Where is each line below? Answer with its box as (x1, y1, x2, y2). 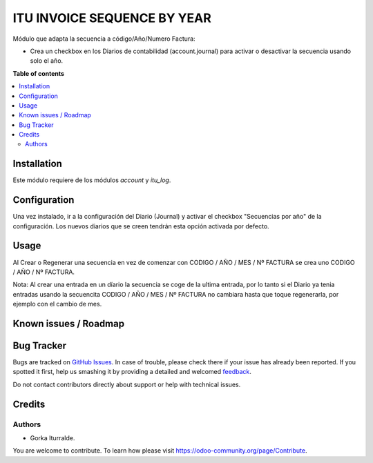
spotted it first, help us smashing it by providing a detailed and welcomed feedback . (12, 368, 252, 376)
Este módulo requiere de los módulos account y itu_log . (12, 176, 171, 184)
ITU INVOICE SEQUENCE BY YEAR (12, 10, 212, 26)
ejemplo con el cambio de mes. (12, 300, 102, 308)
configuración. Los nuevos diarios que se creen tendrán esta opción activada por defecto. (12, 221, 269, 230)
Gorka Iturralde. (30, 433, 75, 442)
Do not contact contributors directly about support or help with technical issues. (12, 380, 241, 388)
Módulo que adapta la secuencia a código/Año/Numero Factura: (12, 35, 196, 43)
